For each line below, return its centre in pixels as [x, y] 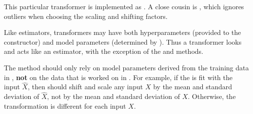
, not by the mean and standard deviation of [113, 96]
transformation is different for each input [65, 106]
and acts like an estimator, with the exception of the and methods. [104, 51]
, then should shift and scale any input [85, 87]
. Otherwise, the [212, 96]
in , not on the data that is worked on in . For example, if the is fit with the [118, 77]
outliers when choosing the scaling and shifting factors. [86, 16]
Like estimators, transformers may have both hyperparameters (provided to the [123, 32]
